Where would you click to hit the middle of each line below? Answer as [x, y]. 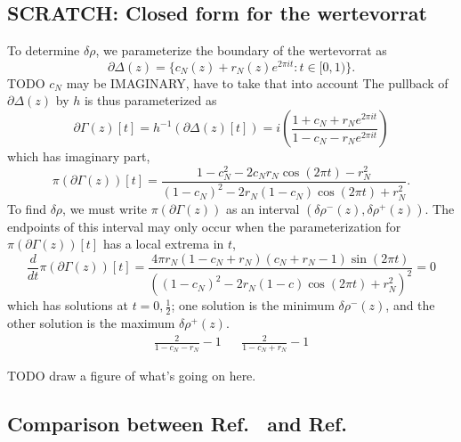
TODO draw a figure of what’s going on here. [132, 376]
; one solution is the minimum [253, 305]
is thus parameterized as [150, 100]
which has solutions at [68, 305]
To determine [44, 50]
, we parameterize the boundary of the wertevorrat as [241, 50]
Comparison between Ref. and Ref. [178, 424]
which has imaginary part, [79, 156]
